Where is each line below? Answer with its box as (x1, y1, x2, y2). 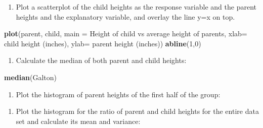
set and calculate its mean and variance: (16, 115, 141, 126)
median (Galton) (4, 72, 57, 82)
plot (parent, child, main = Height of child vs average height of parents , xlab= (4, 28, 247, 39)
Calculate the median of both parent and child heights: (16, 55, 187, 66)
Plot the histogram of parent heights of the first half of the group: (16, 89, 221, 99)
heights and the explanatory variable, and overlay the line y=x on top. (16, 11, 235, 22)
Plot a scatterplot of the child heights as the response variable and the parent (16, 2, 256, 12)
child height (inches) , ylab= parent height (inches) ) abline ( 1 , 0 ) (4, 38, 201, 48)
